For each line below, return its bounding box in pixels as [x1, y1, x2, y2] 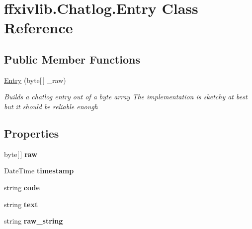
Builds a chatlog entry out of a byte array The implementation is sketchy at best [4, 91, 248, 102]
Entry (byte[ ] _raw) [4, 75, 66, 85]
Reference [4, 17, 73, 38]
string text [4, 199, 38, 209]
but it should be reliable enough [4, 101, 98, 111]
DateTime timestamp [4, 165, 74, 176]
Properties [4, 125, 59, 141]
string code [4, 182, 40, 192]
